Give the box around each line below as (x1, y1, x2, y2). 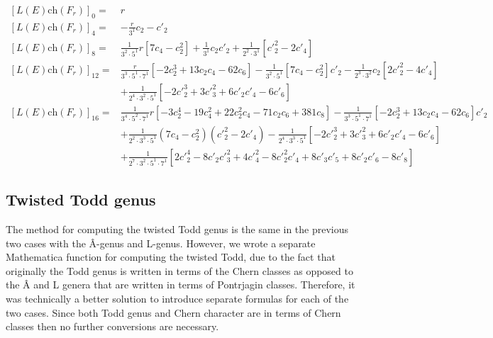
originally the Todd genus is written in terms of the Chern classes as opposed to (6, 263, 353, 278)
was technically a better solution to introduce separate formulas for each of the (6, 291, 349, 305)
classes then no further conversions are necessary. (6, 319, 219, 334)
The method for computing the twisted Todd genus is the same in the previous (6, 222, 349, 236)
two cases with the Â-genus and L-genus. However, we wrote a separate (6, 235, 316, 250)
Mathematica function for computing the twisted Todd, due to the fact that (6, 249, 336, 264)
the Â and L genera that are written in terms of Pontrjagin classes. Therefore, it (6, 277, 355, 292)
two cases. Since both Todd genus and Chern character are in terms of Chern (6, 305, 341, 320)
